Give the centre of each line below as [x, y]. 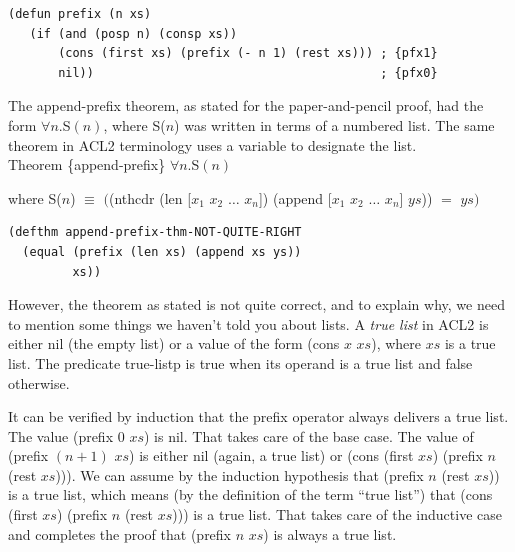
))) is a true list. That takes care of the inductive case [337, 514]
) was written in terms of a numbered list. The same [334, 124]
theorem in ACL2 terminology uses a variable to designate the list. [212, 144]
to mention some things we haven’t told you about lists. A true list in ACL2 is [248, 323]
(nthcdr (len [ [150, 197]
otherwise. [39, 382]
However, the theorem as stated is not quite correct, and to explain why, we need [256, 304]
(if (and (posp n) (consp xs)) [133, 33]
